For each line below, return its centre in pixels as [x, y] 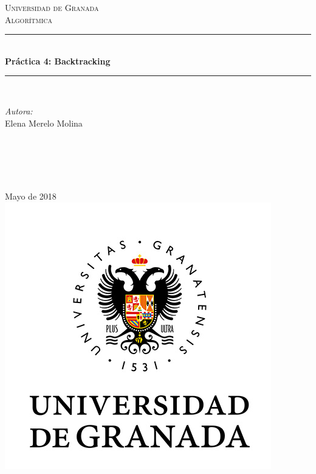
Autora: [19, 110]
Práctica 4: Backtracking [58, 61]
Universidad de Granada [52, 7]
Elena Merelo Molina [44, 123]
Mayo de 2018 [31, 196]
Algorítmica [29, 19]
